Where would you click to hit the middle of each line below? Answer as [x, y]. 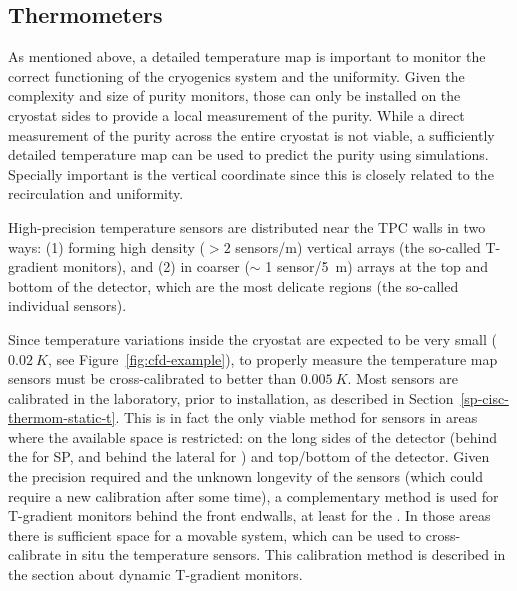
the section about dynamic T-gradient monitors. [155, 574]
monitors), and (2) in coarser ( [156, 266]
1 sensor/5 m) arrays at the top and [377, 266]
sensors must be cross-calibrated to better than [152, 378]
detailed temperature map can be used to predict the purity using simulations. [248, 154]
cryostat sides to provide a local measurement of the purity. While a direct [236, 114]
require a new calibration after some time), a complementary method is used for [253, 495]
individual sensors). [67, 305]
